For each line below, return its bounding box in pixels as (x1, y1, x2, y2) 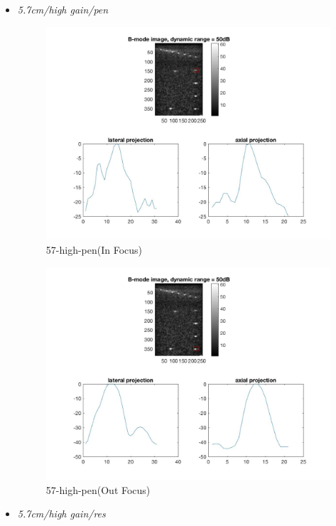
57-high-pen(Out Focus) (45, 482, 151, 497)
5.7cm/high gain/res (17, 506, 106, 521)
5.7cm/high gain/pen (17, 2, 109, 16)
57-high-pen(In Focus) (45, 242, 143, 257)
